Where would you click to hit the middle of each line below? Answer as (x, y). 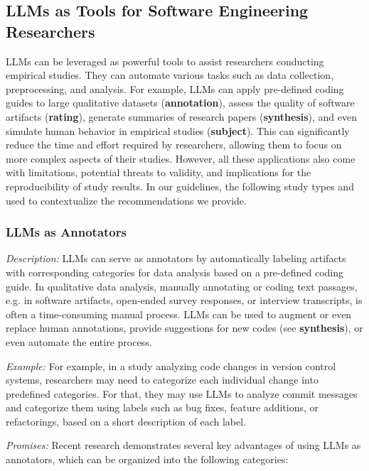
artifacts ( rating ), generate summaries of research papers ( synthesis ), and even (182, 116)
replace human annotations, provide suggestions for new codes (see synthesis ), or (184, 328)
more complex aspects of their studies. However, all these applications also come (181, 158)
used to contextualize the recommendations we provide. (126, 200)
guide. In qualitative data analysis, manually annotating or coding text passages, (182, 286)
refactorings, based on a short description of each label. (126, 421)
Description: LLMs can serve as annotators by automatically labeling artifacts (176, 258)
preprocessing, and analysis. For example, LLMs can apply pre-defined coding (175, 88)
